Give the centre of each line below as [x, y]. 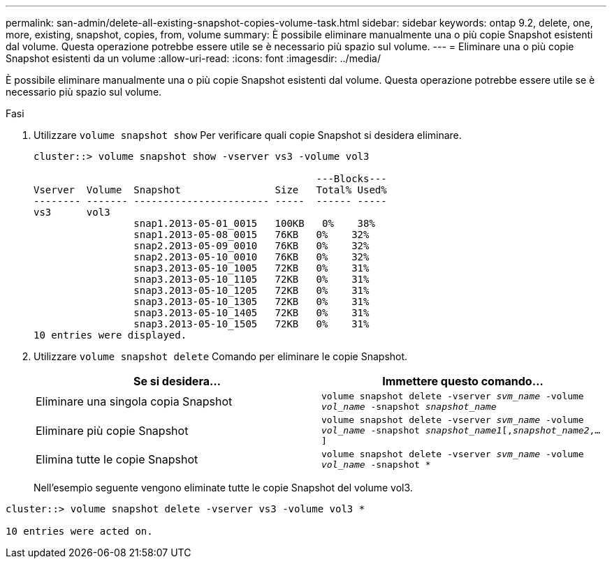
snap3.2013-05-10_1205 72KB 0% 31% [252, 290]
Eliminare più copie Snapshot [112, 430]
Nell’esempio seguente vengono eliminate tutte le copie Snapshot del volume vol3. [223, 488]
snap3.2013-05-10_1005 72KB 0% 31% [252, 268]
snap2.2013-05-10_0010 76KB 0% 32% [252, 257]
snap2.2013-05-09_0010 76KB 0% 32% [252, 246]
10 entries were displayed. [110, 335]
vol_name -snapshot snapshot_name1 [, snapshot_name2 [456, 430]
